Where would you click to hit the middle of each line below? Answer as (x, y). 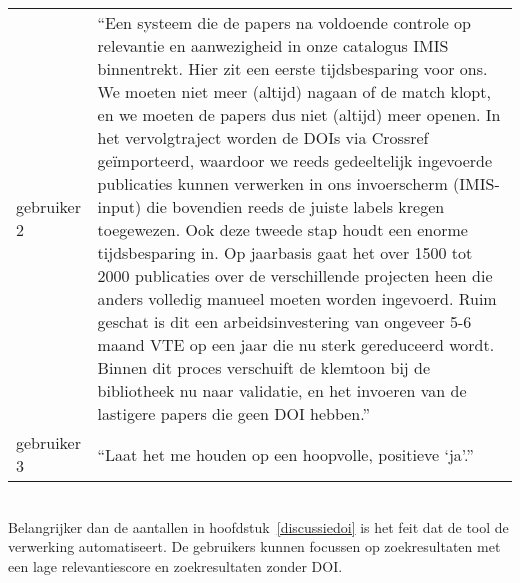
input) (119, 206)
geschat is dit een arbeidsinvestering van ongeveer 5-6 (284, 321)
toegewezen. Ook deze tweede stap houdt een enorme (282, 229)
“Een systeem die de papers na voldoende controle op (284, 22)
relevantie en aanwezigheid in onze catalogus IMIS (273, 45)
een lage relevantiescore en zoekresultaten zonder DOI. (175, 565)
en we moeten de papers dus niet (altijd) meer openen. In (299, 114)
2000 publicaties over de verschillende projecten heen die (295, 275)
